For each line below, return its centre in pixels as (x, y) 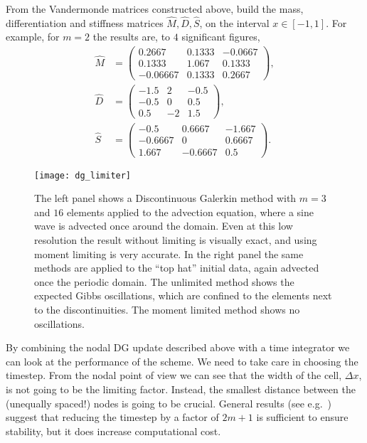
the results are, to (132, 37)
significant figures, (221, 37)
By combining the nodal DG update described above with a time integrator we (178, 347)
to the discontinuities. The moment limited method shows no (167, 309)
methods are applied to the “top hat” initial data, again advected (177, 268)
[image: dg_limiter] (83, 175)
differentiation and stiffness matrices (85, 22)
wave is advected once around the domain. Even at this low (164, 226)
